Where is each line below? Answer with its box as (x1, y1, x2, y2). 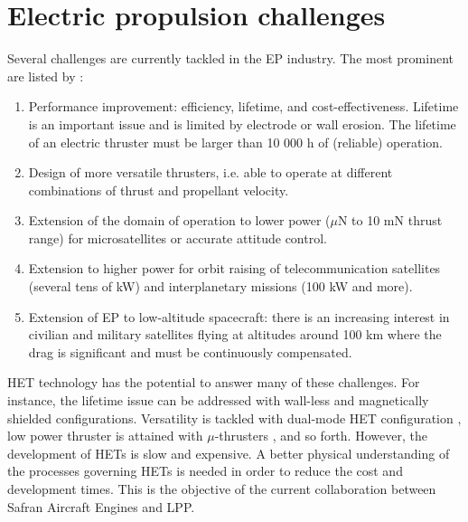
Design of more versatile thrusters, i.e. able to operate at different (28, 163, 393, 182)
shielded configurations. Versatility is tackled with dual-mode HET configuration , (7, 408, 462, 427)
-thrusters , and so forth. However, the (214, 426, 427, 445)
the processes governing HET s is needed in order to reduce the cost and (7, 461, 403, 480)
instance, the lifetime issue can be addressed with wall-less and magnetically (7, 391, 429, 410)
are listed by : (7, 66, 84, 85)
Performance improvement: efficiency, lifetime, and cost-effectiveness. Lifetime (28, 97, 459, 116)
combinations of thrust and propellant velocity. (28, 180, 289, 199)
